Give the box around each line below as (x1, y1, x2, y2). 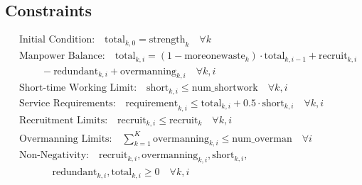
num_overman (232, 133, 292, 144)
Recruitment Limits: (18, 115, 108, 125)
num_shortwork (191, 83, 258, 94)
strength (149, 35, 186, 45)
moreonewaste (184, 51, 245, 62)
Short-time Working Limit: (18, 83, 137, 94)
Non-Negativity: (18, 150, 89, 161)
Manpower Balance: (18, 51, 105, 62)
